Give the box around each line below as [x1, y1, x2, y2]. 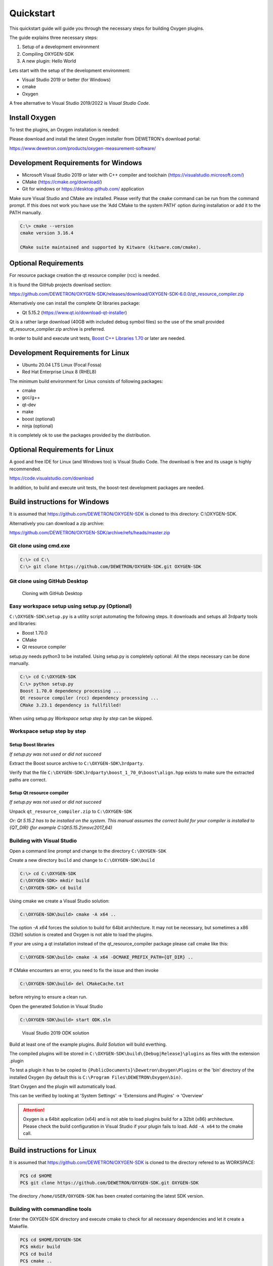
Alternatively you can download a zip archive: [9, 520, 105, 526]
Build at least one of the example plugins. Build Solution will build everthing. [9, 1041, 167, 1048]
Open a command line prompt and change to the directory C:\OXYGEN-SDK [9, 848, 166, 854]
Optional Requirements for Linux [9, 446, 114, 454]
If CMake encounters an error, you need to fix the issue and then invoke [9, 967, 159, 973]
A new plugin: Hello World [22, 58, 76, 64]
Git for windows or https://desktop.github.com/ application [22, 186, 144, 192]
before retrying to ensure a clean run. [9, 994, 87, 1000]
